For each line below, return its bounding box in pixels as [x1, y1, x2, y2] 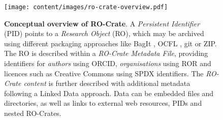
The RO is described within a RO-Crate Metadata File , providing [4, 48, 208, 58]
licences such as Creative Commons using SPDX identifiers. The [4, 68, 204, 78]
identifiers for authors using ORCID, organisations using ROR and [4, 58, 211, 69]
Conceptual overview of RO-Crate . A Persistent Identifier [4, 18, 200, 28]
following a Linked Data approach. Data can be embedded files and [4, 87, 214, 98]
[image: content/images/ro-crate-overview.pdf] [4, 4, 168, 11]
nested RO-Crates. [4, 108, 61, 118]
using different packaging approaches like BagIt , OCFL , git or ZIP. [4, 38, 217, 48]
